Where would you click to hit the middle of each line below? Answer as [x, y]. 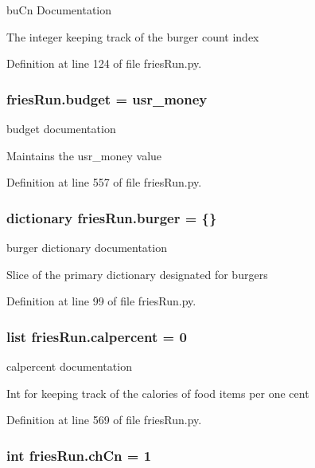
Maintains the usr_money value [84, 155]
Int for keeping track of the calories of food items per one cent [158, 393]
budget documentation [61, 128]
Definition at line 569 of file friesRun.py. [104, 420]
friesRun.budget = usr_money [107, 98]
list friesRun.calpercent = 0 [97, 336]
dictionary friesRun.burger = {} [112, 217]
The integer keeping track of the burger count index [133, 36]
